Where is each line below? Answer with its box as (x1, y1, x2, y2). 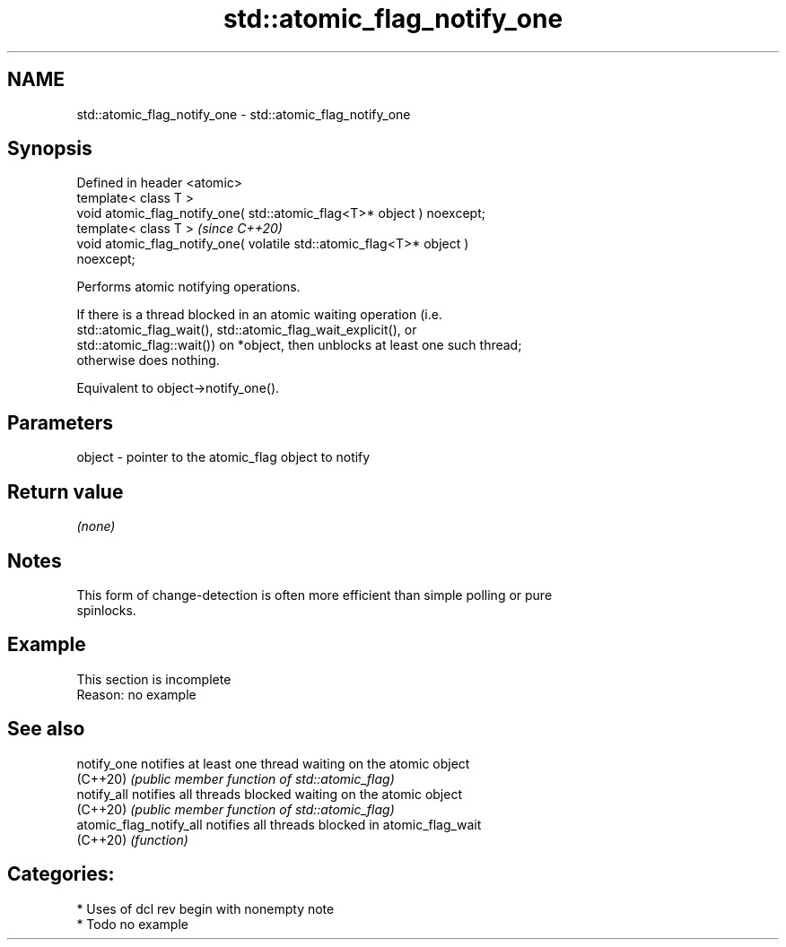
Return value (7, 480, 124, 503)
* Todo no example (76, 916, 188, 932)
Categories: (7, 863, 115, 886)
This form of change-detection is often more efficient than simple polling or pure (76, 586, 553, 603)
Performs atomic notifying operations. (76, 279, 301, 295)
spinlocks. (76, 602, 136, 618)
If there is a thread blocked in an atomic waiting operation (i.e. (76, 307, 442, 323)
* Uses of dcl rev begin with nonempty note (76, 900, 335, 917)
